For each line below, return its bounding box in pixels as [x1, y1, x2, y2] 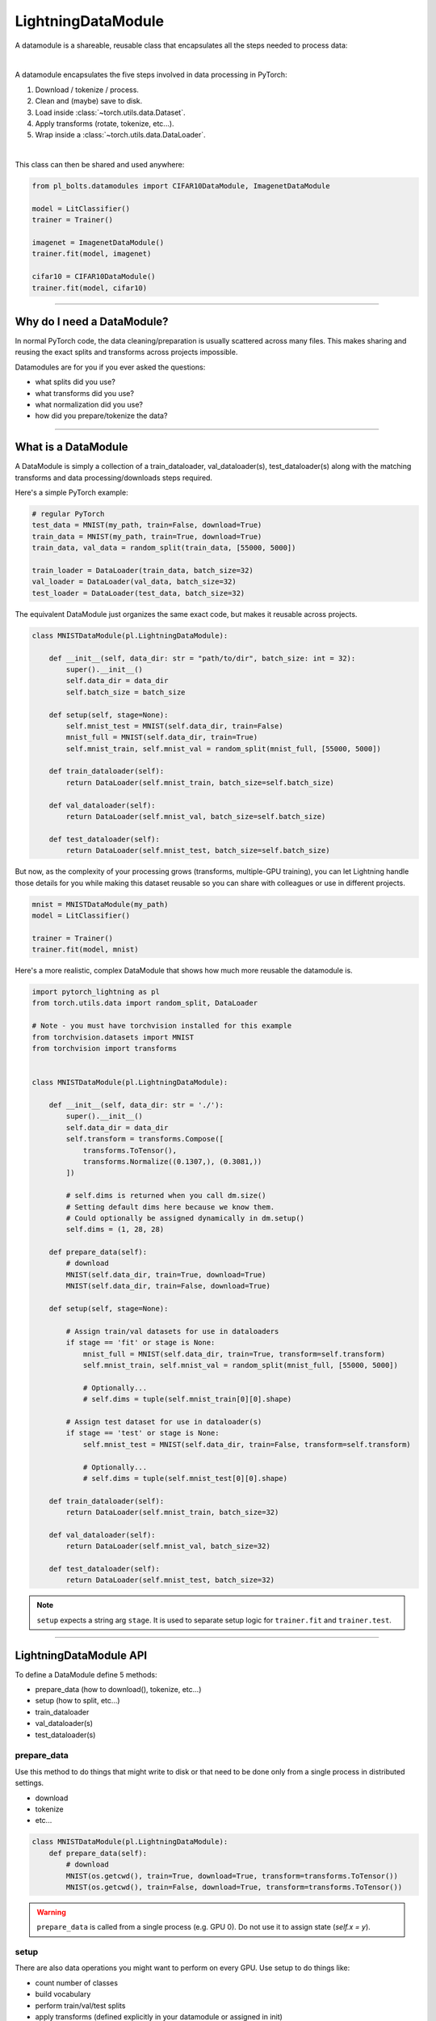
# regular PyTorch [31, 509, 105, 519]
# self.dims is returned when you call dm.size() [65, 1191, 266, 1200]
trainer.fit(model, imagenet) [31, 249, 152, 259]
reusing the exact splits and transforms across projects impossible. [15, 348, 238, 357]
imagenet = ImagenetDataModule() [31, 238, 165, 247]
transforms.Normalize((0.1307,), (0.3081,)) [82, 1157, 262, 1166]
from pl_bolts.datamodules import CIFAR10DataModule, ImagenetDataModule [31, 182, 330, 191]
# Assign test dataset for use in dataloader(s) [65, 1417, 262, 1426]
